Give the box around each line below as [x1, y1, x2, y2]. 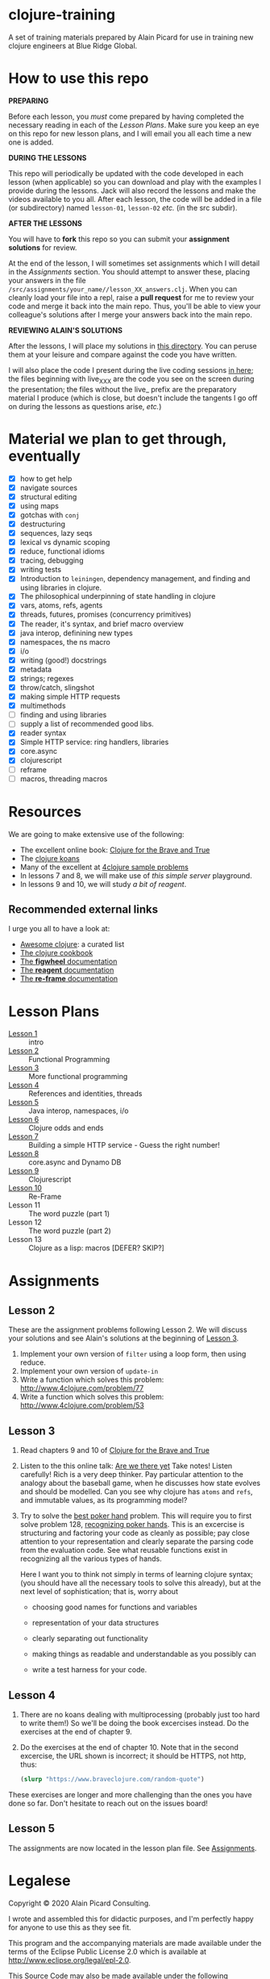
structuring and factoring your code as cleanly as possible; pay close [19, 1528, 250, 1538]
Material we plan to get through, [8, 429, 227, 448]
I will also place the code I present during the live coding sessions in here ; [8, 365, 254, 374]
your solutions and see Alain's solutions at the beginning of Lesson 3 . [8, 1333, 239, 1343]
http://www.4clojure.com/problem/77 [19, 1383, 144, 1393]
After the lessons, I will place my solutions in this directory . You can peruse [8, 341, 257, 350]
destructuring [19, 519, 66, 529]
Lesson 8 [8, 1148, 39, 1159]
